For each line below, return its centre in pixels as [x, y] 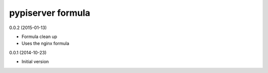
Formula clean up [39, 36]
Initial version [35, 62]
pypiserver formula [50, 13]
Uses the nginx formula [45, 43]
